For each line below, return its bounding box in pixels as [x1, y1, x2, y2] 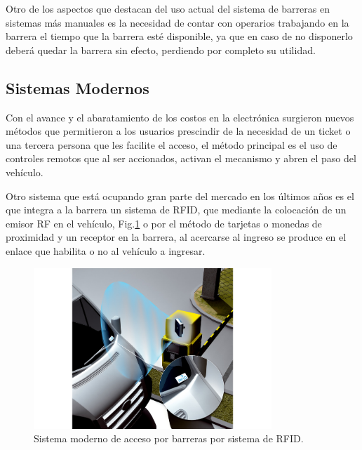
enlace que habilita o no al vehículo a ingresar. [6, 243, 206, 258]
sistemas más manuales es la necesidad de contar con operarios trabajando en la [6, 15, 349, 29]
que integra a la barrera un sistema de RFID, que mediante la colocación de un [6, 202, 347, 217]
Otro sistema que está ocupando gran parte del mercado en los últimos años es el [6, 188, 354, 203]
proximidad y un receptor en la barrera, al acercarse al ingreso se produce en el [6, 230, 347, 244]
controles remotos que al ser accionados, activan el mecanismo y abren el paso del [6, 151, 356, 166]
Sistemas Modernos [6, 77, 149, 98]
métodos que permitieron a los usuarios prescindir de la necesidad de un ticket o [6, 124, 351, 138]
